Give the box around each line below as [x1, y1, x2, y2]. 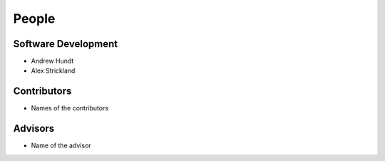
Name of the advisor [31, 141, 92, 150]
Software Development [13, 38, 118, 50]
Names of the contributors [31, 104, 109, 113]
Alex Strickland [31, 66, 76, 75]
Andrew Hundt [31, 57, 74, 66]
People [13, 11, 56, 26]
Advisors [13, 123, 55, 135]
